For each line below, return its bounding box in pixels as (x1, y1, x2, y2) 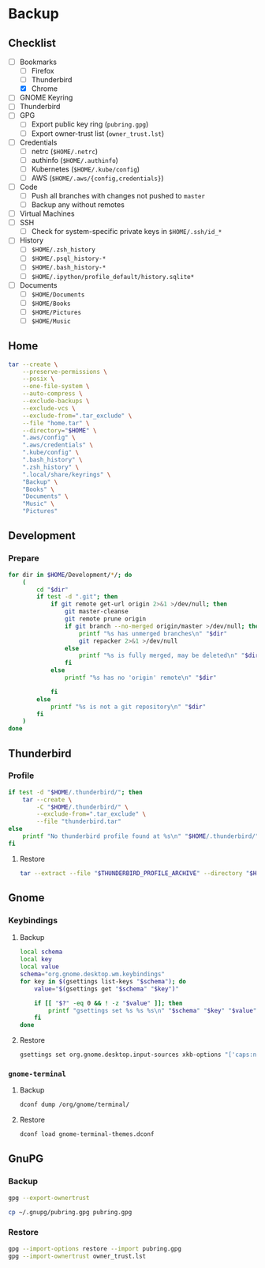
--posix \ (22, 375, 55, 383)
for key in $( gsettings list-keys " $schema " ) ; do (19, 977, 187, 985)
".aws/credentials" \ (22, 441, 93, 449)
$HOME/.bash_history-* (31, 264, 106, 272)
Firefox (31, 66, 54, 76)
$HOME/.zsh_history (31, 246, 96, 254)
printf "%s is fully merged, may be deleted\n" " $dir (78, 651, 259, 660)
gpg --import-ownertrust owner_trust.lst (8, 1252, 147, 1260)
